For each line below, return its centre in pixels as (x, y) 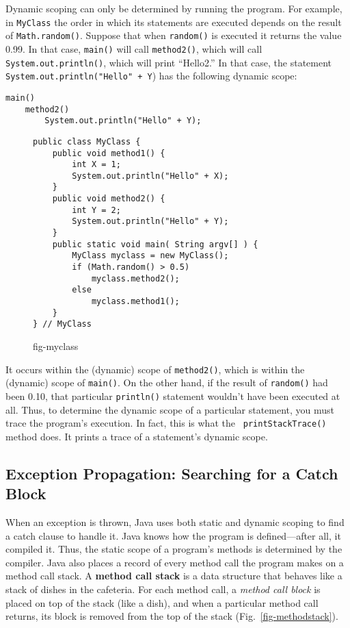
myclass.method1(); (135, 302)
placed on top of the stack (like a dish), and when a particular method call (162, 602)
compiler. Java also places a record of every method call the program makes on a (175, 562)
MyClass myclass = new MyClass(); (150, 256)
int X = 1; (96, 165)
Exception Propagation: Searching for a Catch (172, 473)
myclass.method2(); (135, 278)
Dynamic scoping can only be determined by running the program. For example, (174, 8)
